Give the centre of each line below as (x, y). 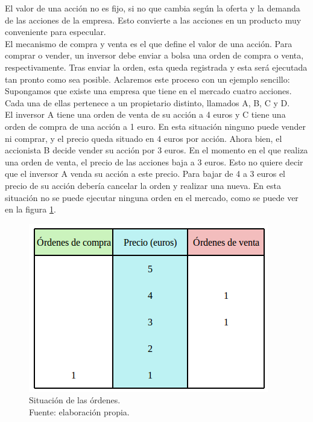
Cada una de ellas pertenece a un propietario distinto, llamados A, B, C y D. (147, 102)
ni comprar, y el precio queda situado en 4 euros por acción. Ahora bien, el (144, 138)
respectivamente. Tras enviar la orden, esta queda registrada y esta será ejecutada (156, 67)
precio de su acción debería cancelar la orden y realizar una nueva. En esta (143, 185)
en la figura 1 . (30, 209)
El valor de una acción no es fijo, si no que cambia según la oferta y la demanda (153, 8)
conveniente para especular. (55, 32)
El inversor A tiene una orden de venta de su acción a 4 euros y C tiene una (145, 114)
